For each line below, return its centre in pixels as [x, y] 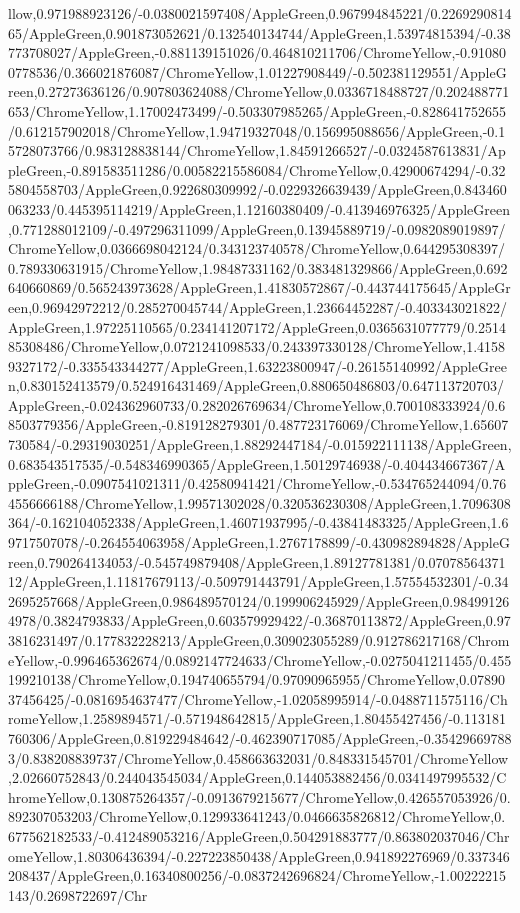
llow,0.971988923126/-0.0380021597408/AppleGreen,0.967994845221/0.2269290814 [260, 13]
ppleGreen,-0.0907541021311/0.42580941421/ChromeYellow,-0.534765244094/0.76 [257, 483]
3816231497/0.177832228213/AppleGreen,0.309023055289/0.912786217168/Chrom [259, 640]
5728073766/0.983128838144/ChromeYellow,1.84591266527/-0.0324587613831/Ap [257, 150]
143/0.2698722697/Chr [78, 894]
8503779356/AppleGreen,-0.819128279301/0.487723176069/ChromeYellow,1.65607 [258, 424]
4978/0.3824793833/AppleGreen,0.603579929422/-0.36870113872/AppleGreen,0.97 [259, 620]
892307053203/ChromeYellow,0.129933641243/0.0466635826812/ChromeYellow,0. [257, 816]
